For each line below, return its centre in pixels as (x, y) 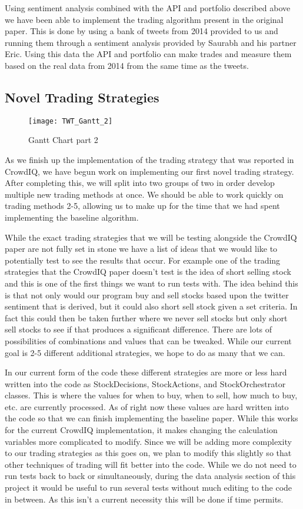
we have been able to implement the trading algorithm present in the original (144, 19)
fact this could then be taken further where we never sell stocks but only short (146, 317)
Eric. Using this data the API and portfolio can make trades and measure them (148, 54)
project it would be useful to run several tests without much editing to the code (149, 488)
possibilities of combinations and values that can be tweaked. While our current (148, 340)
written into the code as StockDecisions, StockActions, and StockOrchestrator (145, 383)
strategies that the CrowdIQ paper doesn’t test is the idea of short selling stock (148, 272)
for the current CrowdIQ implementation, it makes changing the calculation (141, 430)
